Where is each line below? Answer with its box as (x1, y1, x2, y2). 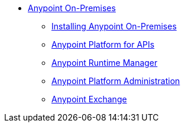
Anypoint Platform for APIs (51, 39, 155, 49)
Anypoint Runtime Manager (51, 58, 158, 68)
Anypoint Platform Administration (51, 76, 180, 86)
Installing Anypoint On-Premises (51, 21, 177, 31)
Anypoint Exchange (51, 94, 127, 104)
